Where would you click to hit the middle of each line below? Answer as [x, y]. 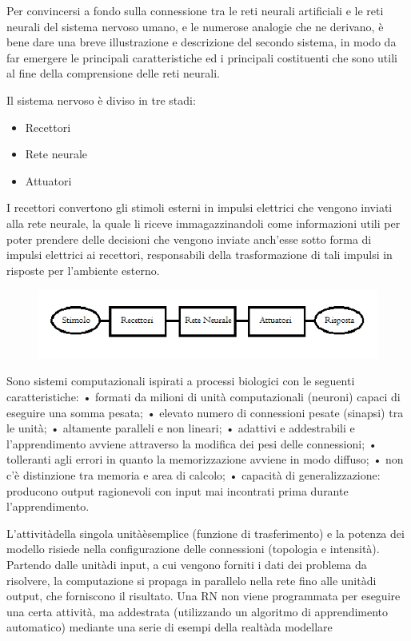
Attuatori [48, 180]
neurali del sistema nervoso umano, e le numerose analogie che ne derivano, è [195, 26]
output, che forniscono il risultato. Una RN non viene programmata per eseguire [204, 596]
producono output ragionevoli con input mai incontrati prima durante [178, 490]
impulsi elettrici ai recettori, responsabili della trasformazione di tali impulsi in [200, 255]
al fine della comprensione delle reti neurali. [113, 73]
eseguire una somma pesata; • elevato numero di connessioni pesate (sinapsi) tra [205, 412]
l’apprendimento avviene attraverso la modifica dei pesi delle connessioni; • [192, 443]
